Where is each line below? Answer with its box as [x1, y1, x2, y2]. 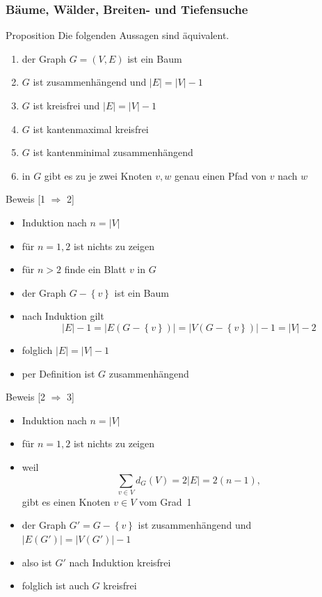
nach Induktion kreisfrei [69, 555, 171, 569]
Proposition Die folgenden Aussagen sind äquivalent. [6, 28, 230, 42]
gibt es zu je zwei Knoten [44, 168, 152, 183]
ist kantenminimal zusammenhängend [33, 145, 193, 160]
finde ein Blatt [64, 262, 127, 277]
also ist [22, 555, 52, 569]
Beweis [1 [6, 192, 46, 206]
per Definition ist [22, 366, 95, 380]
